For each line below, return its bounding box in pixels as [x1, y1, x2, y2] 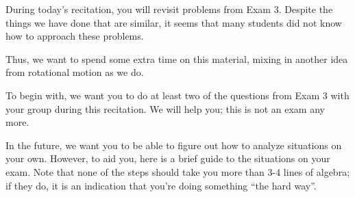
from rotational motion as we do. [5, 65, 144, 79]
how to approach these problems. [5, 29, 144, 43]
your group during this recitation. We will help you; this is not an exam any [5, 101, 325, 116]
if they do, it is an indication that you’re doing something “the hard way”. [5, 178, 317, 192]
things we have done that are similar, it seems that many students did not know [5, 15, 342, 29]
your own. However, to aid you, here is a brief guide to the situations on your [5, 151, 330, 166]
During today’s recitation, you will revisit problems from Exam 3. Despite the [5, 2, 333, 16]
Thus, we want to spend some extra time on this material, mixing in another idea [5, 51, 348, 66]
